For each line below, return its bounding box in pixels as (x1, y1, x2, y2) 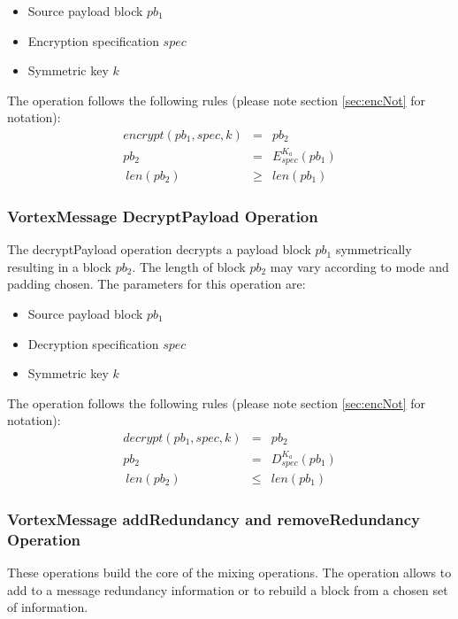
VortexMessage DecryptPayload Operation (7, 205, 318, 227)
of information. (7, 598, 88, 616)
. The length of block (132, 257, 246, 275)
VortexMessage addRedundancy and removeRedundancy (7, 507, 420, 530)
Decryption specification (27, 334, 159, 352)
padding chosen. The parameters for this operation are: (7, 275, 306, 293)
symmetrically (335, 240, 412, 259)
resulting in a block (7, 257, 111, 275)
